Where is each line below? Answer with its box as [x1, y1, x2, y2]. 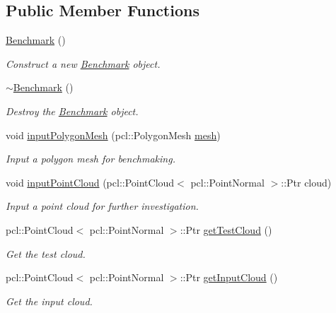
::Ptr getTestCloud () [180, 222, 272, 237]
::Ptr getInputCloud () [180, 270, 278, 285]
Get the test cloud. [6, 246, 86, 261]
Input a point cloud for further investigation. [6, 199, 199, 213]
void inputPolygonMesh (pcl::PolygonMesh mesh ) [6, 127, 221, 142]
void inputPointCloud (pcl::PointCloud [6, 175, 175, 189]
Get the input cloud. [6, 293, 93, 308]
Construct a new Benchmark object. [6, 56, 161, 71]
